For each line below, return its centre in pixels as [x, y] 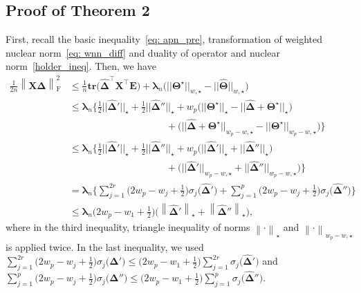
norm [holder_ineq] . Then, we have [81, 66]
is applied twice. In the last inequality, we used [105, 247]
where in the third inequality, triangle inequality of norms [128, 227]
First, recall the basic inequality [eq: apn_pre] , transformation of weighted [164, 39]
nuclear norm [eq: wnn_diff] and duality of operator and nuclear [143, 52]
